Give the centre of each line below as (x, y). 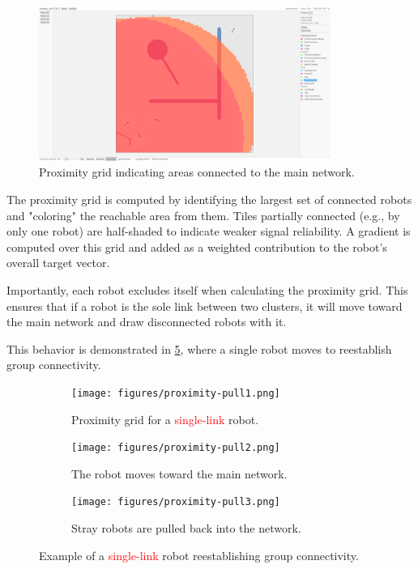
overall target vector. (58, 263)
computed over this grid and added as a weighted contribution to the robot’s (197, 246)
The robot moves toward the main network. (179, 473)
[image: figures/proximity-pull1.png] (176, 393)
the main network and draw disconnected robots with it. (147, 322)
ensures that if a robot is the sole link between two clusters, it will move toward (205, 306)
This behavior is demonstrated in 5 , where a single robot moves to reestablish (199, 348)
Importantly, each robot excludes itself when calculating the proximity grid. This (207, 289)
